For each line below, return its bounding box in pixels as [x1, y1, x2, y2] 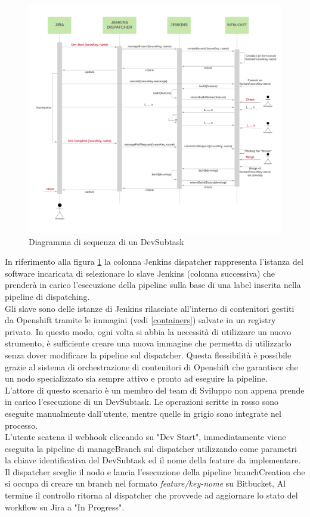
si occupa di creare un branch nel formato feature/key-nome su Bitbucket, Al [5, 477, 286, 490]
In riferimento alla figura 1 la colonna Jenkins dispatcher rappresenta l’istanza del [5, 255, 303, 268]
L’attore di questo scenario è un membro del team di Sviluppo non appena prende [5, 383, 305, 396]
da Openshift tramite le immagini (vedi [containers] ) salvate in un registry [5, 314, 276, 326]
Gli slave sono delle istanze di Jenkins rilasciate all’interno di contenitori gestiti [5, 302, 294, 314]
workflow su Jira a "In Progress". [5, 500, 125, 513]
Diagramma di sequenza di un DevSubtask [29, 235, 184, 247]
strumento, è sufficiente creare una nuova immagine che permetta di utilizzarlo [5, 337, 292, 349]
